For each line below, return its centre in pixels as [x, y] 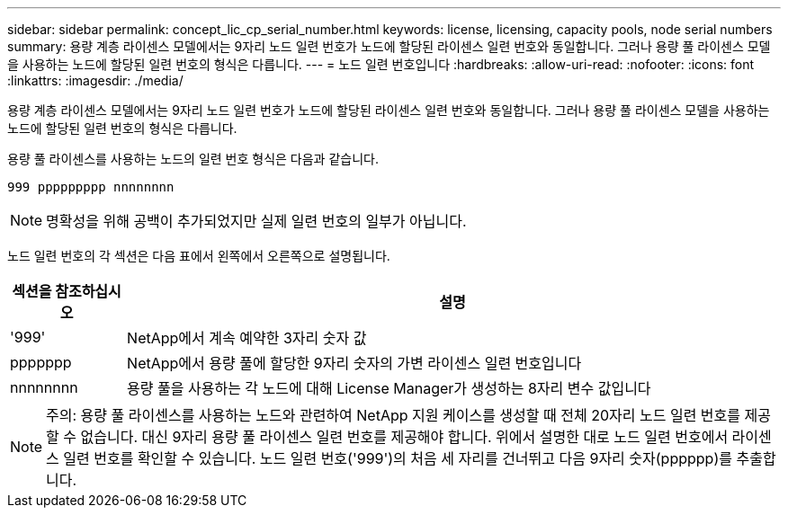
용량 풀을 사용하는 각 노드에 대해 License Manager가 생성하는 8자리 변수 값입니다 [389, 388]
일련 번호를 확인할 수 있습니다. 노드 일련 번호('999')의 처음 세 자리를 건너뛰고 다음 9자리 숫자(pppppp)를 [398, 458]
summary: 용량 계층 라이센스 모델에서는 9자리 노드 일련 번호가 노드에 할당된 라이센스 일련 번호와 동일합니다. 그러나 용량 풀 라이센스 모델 [389, 46]
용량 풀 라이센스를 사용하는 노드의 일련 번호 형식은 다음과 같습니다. [193, 159]
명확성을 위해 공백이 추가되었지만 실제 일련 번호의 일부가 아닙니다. [256, 221]
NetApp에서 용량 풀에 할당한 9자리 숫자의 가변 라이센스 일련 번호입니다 [354, 363]
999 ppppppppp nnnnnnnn [91, 187]
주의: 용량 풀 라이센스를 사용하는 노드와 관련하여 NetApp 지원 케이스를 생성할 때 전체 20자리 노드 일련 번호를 [394, 415]
